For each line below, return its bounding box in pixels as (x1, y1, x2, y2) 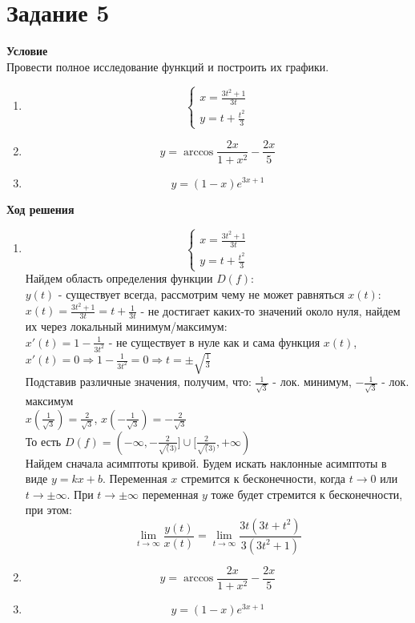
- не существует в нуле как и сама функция (108, 333, 320, 350)
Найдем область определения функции (25, 270, 213, 287)
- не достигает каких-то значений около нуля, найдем (140, 302, 401, 319)
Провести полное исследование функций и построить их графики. (6, 58, 329, 74)
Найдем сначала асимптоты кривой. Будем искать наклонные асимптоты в (25, 454, 387, 471)
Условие (6, 42, 48, 59)
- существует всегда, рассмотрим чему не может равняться (58, 285, 344, 302)
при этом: (25, 501, 72, 518)
